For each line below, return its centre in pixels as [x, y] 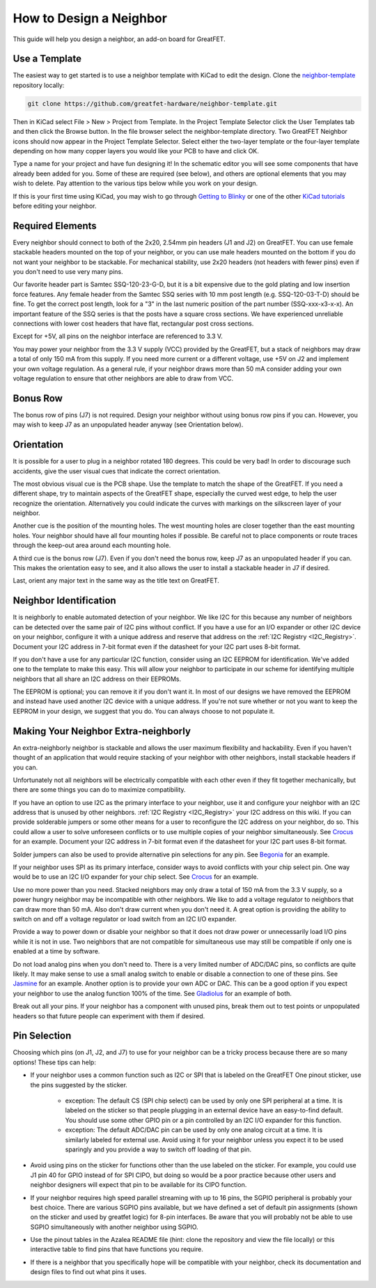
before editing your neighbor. [55, 206]
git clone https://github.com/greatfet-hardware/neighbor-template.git [152, 103]
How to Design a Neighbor [90, 18]
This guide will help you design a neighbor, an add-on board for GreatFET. [119, 39]
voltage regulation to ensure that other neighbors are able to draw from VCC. [123, 378]
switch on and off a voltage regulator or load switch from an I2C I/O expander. [125, 919]
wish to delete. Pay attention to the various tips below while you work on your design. [135, 183]
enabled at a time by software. [56, 951]
